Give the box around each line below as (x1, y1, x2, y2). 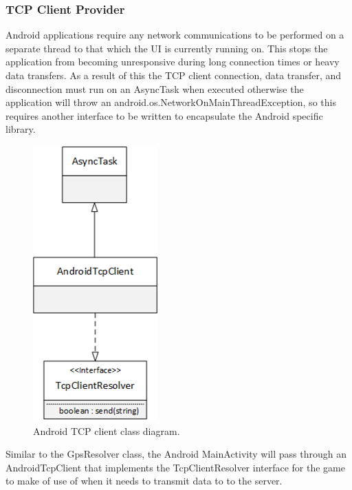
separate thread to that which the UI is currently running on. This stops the (5, 41, 328, 55)
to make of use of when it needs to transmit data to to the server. (5, 473, 283, 488)
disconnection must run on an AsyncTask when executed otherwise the (5, 81, 304, 96)
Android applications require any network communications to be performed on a (5, 28, 344, 42)
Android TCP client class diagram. (33, 423, 180, 438)
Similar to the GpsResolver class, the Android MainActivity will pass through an (5, 447, 346, 461)
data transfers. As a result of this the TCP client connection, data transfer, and (5, 68, 342, 82)
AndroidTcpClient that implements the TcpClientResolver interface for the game (5, 460, 345, 474)
